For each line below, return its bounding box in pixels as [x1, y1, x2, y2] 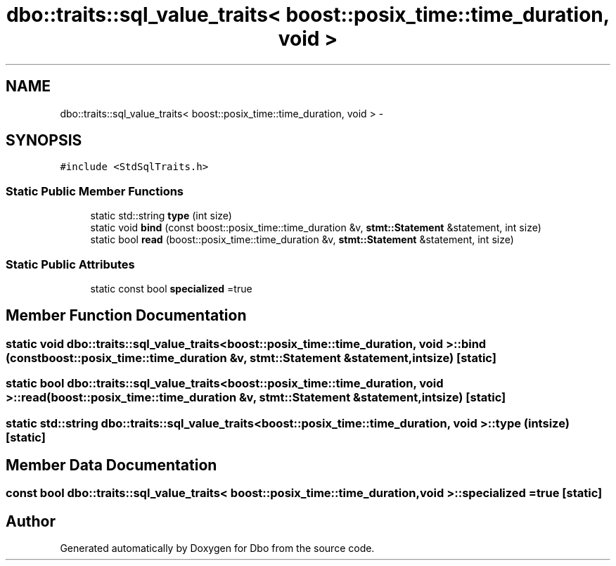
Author [6, 512, 56, 530]
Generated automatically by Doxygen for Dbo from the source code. [60, 542, 375, 555]
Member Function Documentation [6, 307, 247, 325]
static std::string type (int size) [90, 210, 232, 222]
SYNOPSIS [6, 131, 82, 150]
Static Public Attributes [6, 257, 135, 271]
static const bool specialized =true [90, 282, 252, 295]
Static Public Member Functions [6, 184, 184, 198]
